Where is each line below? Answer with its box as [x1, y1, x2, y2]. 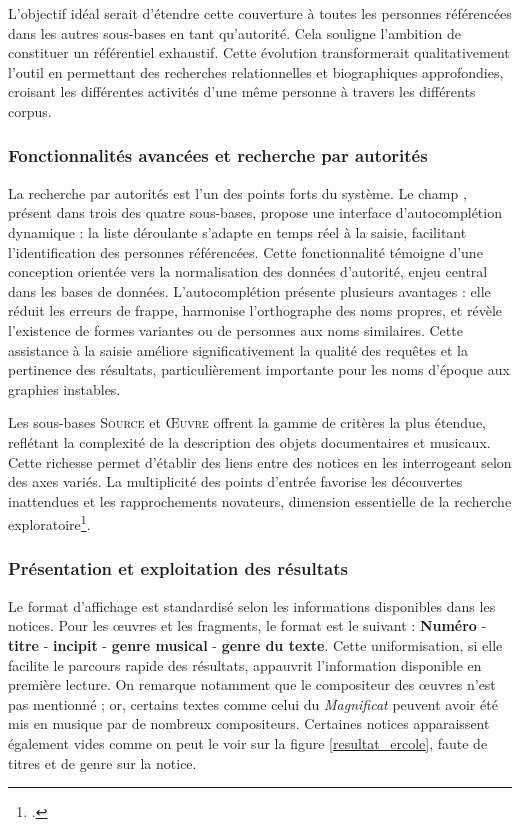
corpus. [8, 100, 52, 121]
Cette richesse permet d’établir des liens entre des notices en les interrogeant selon [8, 451, 512, 472]
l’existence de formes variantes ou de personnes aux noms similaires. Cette [8, 319, 463, 340]
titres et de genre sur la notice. [8, 752, 197, 773]
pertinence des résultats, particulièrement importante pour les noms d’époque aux [8, 359, 510, 380]
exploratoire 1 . [8, 511, 91, 534]
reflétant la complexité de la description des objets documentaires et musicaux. [8, 431, 491, 452]
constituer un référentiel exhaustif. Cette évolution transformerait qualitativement [8, 42, 510, 63]
